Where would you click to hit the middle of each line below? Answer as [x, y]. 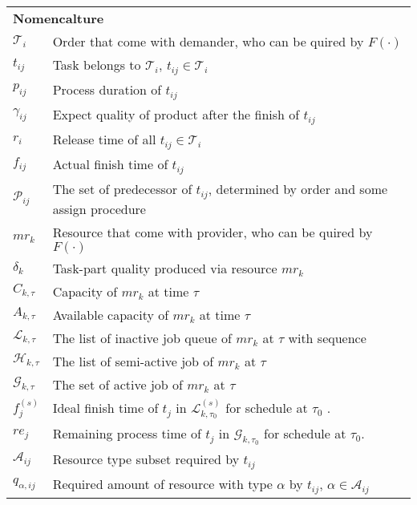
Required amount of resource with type [162, 483]
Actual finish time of [110, 164]
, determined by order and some [298, 188]
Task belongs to [97, 65]
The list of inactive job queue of [142, 337]
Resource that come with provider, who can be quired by [213, 232]
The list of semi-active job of [133, 361]
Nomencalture [59, 18]
